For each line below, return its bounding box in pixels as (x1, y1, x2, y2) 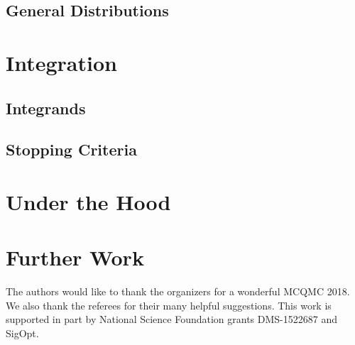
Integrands (6, 97, 86, 119)
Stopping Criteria (6, 138, 137, 160)
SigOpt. (6, 326, 39, 340)
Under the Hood (6, 187, 171, 216)
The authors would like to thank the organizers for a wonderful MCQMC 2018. (6, 284, 350, 299)
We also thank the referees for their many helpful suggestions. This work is (6, 297, 332, 312)
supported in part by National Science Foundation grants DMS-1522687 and (6, 312, 338, 327)
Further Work (6, 243, 144, 272)
